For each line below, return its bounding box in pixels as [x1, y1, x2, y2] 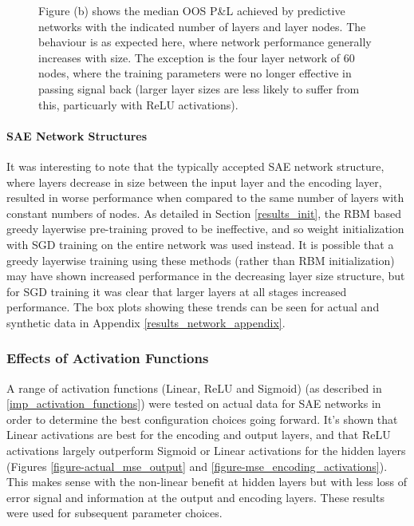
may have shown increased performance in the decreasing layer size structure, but [6, 267, 405, 284]
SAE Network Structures [6, 127, 148, 144]
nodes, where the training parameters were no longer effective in [38, 65, 352, 81]
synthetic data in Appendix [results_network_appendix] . [6, 314, 286, 330]
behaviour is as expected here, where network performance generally [38, 34, 372, 50]
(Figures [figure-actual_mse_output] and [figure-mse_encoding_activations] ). [6, 457, 388, 474]
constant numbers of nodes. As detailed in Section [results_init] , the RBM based [6, 204, 401, 221]
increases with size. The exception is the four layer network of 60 [38, 49, 355, 65]
